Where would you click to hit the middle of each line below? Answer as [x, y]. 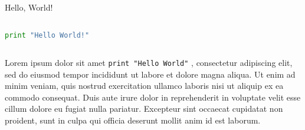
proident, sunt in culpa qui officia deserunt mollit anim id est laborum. [133, 120]
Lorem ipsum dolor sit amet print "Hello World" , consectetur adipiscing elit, [149, 62]
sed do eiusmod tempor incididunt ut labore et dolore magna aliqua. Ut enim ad [150, 74]
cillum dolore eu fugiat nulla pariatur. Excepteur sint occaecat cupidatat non [144, 109]
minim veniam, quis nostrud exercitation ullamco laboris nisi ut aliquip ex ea [144, 86]
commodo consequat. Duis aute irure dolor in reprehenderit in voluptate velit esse [153, 97]
